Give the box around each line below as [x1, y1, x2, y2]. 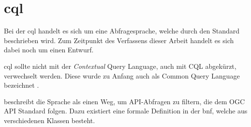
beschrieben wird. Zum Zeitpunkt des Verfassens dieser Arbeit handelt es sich [4, 35, 234, 45]
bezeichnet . [4, 80, 39, 90]
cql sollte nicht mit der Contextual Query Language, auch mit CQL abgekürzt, [4, 61, 236, 71]
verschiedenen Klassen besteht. [4, 115, 95, 125]
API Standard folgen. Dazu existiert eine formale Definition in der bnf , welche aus [4, 106, 248, 116]
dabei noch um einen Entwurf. [4, 45, 94, 55]
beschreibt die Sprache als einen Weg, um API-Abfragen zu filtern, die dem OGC [4, 96, 245, 106]
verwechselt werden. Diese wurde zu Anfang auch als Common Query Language [4, 70, 240, 80]
